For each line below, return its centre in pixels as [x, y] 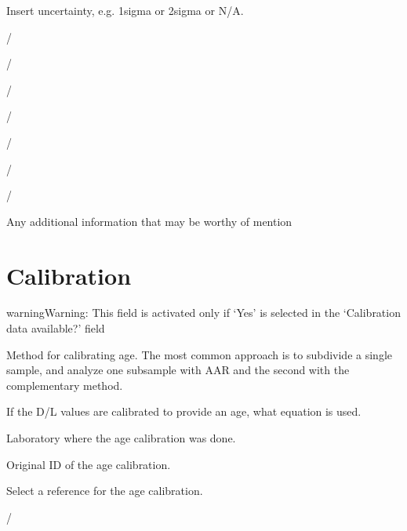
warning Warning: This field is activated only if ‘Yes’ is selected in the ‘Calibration [203, 313]
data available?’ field [56, 328]
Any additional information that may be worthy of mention [149, 221]
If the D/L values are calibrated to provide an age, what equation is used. [184, 411]
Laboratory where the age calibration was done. [121, 438]
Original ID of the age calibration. [89, 464]
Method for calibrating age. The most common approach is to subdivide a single [199, 354]
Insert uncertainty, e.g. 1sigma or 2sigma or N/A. [125, 10]
